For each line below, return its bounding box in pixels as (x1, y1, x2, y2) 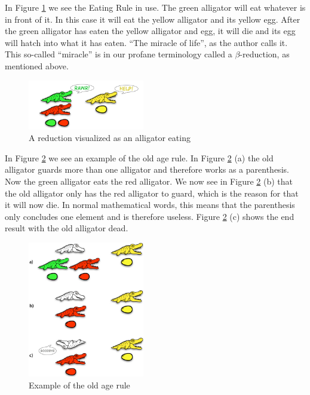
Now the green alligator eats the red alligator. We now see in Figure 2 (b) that (5, 174, 293, 187)
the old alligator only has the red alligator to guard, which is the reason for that (5, 186, 299, 199)
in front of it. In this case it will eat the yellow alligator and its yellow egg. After (5, 13, 300, 25)
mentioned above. (5, 59, 69, 72)
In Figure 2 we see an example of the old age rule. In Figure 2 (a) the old (5, 151, 274, 164)
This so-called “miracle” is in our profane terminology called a (5, 48, 232, 60)
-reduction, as (240, 48, 290, 60)
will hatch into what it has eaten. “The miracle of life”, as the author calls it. (5, 36, 288, 48)
